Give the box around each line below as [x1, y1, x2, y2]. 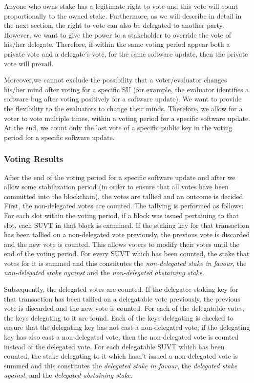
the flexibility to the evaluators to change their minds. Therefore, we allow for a [4, 103, 243, 113]
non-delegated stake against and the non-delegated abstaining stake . [4, 267, 204, 278]
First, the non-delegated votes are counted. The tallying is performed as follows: [4, 201, 244, 211]
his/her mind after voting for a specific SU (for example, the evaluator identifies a [4, 84, 249, 94]
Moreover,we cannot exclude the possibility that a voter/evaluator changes [4, 75, 227, 85]
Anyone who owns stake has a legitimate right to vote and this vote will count [4, 1, 238, 11]
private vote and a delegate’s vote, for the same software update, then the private [4, 48, 248, 59]
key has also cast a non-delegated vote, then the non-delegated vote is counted [4, 332, 239, 342]
